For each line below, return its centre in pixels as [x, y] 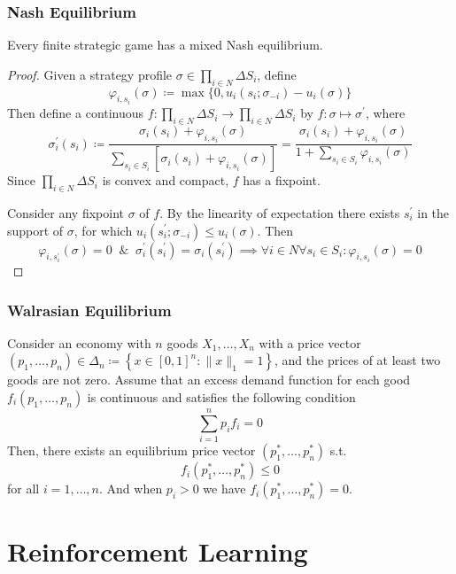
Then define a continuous [76, 113]
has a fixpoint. [282, 180]
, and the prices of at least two [358, 360]
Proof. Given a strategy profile [90, 74]
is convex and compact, [166, 180]
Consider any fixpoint [66, 212]
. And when [131, 489]
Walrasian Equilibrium [89, 310]
